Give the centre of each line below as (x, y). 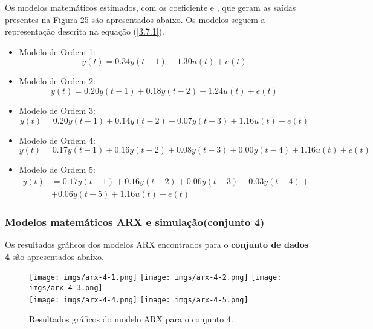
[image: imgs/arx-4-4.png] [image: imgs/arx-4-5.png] (139, 300)
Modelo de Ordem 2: (57, 81)
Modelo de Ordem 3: (57, 110)
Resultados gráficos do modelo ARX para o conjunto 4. (131, 319)
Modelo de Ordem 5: (57, 169)
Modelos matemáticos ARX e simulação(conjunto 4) (135, 221)
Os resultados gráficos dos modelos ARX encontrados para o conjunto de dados (157, 244)
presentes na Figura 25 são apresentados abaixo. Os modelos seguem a (135, 19)
